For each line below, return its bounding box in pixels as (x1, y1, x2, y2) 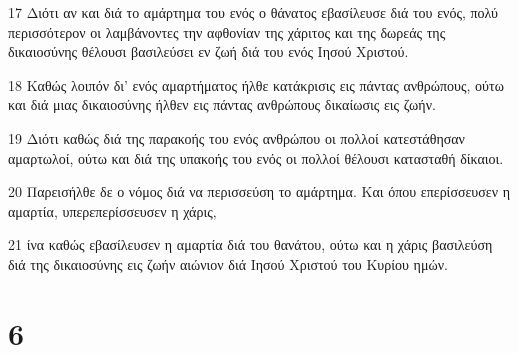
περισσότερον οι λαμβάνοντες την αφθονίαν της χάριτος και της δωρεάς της (8, 21, 446, 42)
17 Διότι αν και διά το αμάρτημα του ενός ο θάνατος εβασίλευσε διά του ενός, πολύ (8, 2, 499, 22)
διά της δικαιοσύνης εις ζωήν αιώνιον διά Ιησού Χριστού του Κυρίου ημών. (8, 253, 448, 274)
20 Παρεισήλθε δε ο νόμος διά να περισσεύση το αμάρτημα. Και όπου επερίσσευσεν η (8, 181, 511, 202)
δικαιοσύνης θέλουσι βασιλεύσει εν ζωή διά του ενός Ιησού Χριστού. (8, 41, 409, 62)
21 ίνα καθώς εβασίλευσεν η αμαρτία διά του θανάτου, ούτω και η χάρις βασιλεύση (8, 234, 493, 255)
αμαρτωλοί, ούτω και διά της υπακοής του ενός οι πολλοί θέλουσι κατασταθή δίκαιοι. (8, 147, 504, 168)
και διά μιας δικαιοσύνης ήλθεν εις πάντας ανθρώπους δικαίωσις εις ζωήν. (8, 94, 436, 115)
